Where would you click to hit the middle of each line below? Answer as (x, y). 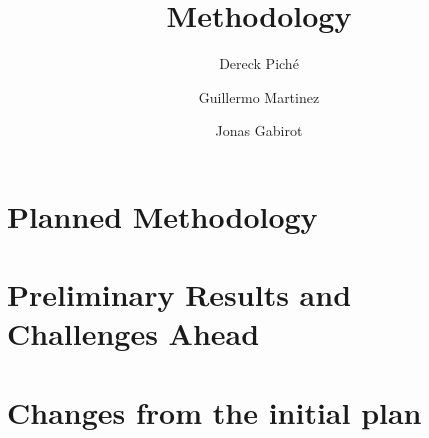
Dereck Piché (259, 63)
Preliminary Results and (179, 294)
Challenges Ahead (133, 333)
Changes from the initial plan (214, 411)
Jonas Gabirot (259, 130)
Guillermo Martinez (259, 96)
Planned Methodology (162, 215)
